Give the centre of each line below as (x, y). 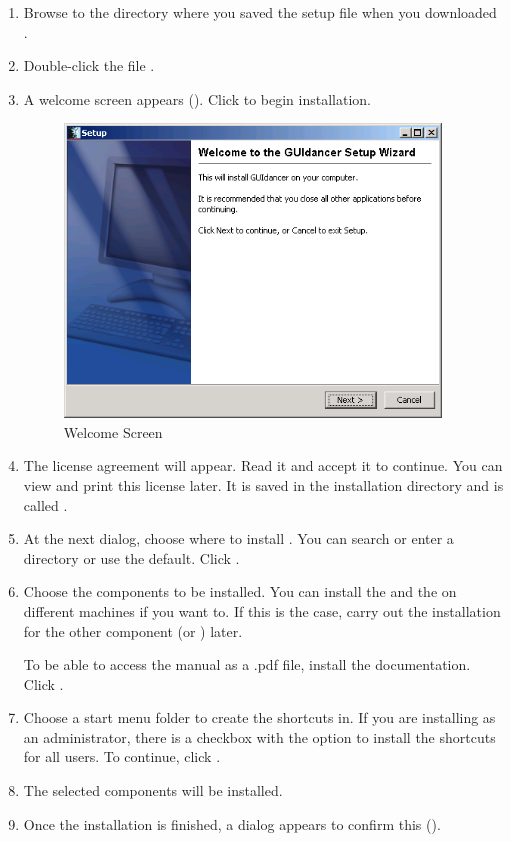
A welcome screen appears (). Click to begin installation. (197, 98)
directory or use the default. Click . (131, 557)
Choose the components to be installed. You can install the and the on (240, 591)
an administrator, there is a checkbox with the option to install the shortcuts (259, 736)
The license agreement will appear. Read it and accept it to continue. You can (263, 465)
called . (45, 504)
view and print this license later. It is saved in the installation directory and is (263, 484)
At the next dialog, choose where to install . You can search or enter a (238, 538)
